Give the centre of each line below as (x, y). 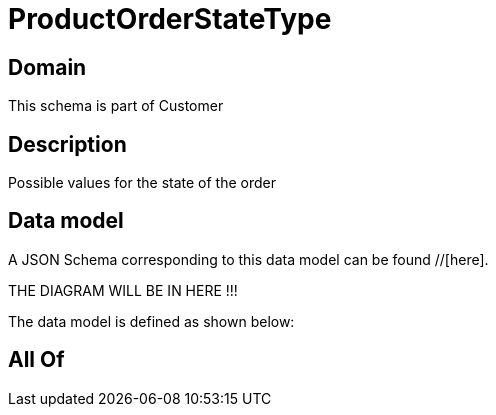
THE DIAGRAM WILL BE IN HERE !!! (123, 290)
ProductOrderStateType (170, 19)
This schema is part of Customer (116, 106)
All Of (36, 360)
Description (67, 144)
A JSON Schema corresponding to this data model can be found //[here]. (248, 259)
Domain (47, 67)
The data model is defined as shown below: (151, 321)
